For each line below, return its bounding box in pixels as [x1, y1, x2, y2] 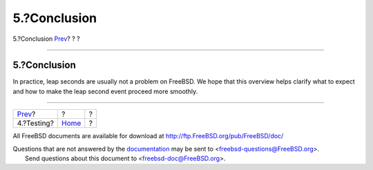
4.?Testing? [17, 118, 55, 128]
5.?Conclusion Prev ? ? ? [12, 35, 80, 43]
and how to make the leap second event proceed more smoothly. [12, 87, 198, 95]
